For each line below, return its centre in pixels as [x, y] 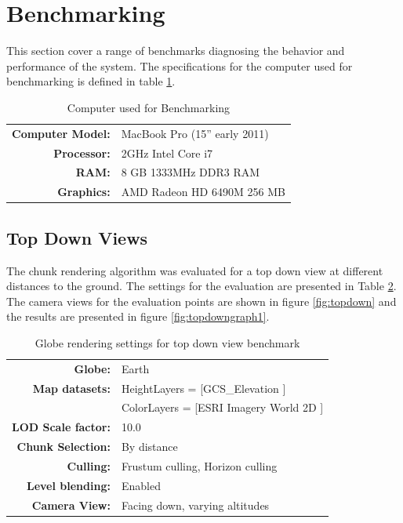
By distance [149, 447]
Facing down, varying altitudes [195, 505]
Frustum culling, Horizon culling [199, 466]
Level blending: [69, 485]
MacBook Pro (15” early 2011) [195, 133]
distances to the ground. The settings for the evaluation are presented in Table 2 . [201, 286]
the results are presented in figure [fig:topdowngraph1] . [138, 316]
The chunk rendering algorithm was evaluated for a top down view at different [195, 270]
